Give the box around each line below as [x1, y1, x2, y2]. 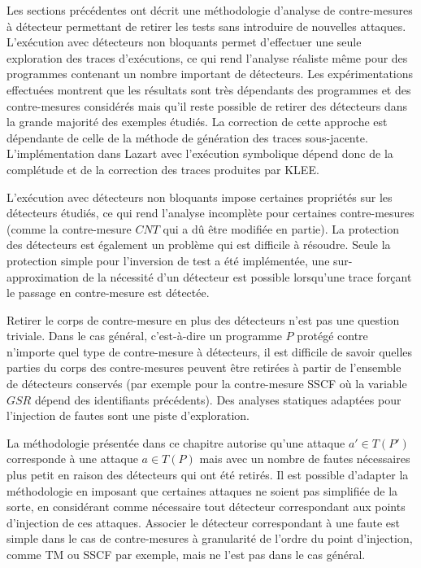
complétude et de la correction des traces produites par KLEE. [7, 160, 319, 177]
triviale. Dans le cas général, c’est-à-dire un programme [7, 327, 282, 344]
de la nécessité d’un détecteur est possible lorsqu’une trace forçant [82, 268, 412, 285]
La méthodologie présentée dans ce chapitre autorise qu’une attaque [7, 434, 345, 451]
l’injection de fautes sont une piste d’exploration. [7, 407, 250, 424]
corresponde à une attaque [7, 450, 138, 467]
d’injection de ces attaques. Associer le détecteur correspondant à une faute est [7, 513, 400, 531]
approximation [7, 268, 79, 285]
